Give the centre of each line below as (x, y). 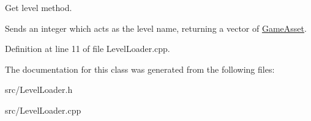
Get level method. (39, 7)
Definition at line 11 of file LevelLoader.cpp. (88, 49)
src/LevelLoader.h (39, 90)
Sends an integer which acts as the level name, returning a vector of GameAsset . (156, 28)
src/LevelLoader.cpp (43, 110)
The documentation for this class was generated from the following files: (140, 69)
